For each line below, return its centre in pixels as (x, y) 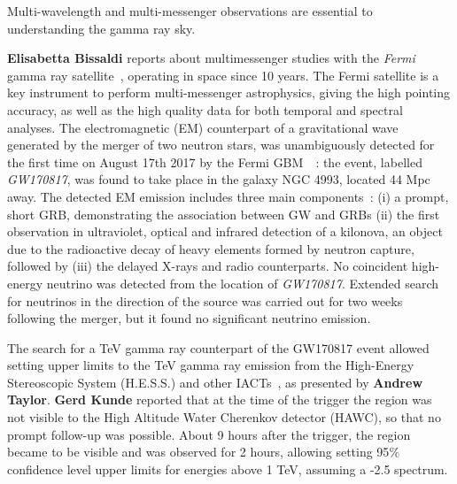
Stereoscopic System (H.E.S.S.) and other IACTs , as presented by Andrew (215, 382)
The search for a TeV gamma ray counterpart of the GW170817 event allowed (218, 347)
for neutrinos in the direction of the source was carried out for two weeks (205, 300)
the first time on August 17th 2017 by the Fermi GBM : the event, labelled (215, 161)
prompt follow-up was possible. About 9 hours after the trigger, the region (209, 434)
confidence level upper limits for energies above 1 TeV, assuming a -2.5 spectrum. (228, 469)
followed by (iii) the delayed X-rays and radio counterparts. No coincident (208, 266)
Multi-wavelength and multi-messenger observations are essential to (190, 11)
